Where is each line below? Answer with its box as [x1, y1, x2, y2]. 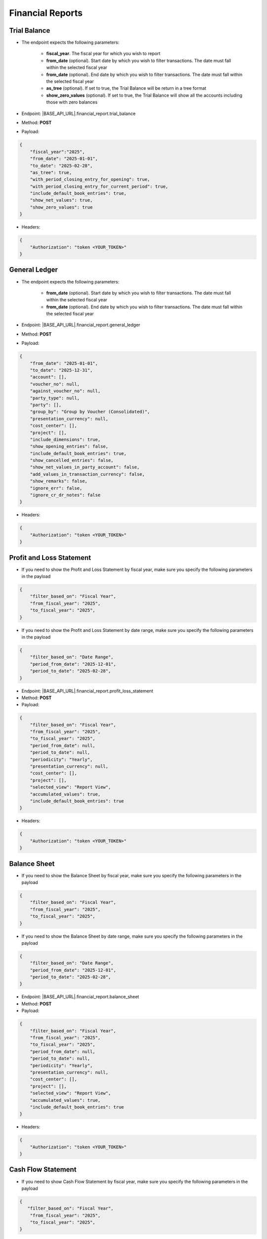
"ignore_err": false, [30, 485, 83, 491]
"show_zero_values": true [30, 204, 93, 210]
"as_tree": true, [30, 169, 72, 175]
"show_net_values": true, [30, 197, 93, 203]
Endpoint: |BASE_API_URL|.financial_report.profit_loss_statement [21, 688, 153, 694]
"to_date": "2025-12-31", [30, 367, 93, 373]
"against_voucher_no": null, [30, 388, 101, 394]
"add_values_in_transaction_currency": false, [30, 471, 145, 477]
